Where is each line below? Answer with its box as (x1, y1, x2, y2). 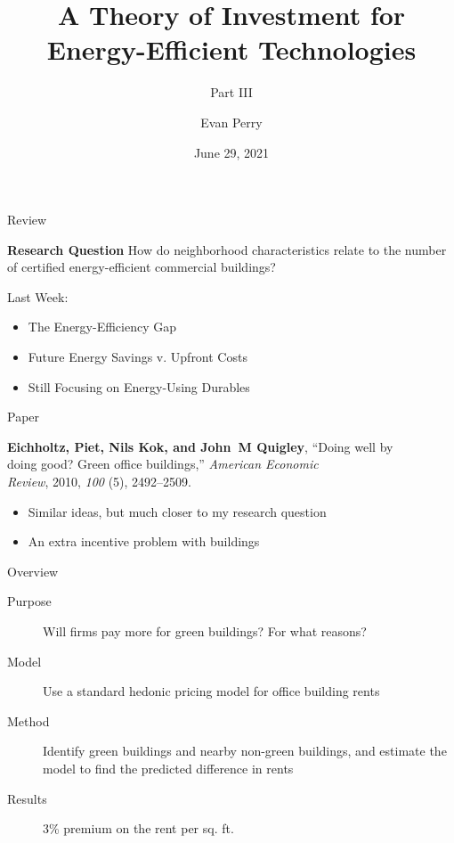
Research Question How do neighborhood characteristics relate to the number (7, 240, 447, 258)
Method (7, 711, 50, 730)
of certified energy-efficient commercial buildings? (7, 258, 276, 276)
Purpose (7, 592, 52, 610)
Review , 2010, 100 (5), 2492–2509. (7, 472, 191, 491)
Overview (7, 561, 59, 580)
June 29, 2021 (193, 143, 270, 161)
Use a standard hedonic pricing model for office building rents (43, 682, 380, 700)
